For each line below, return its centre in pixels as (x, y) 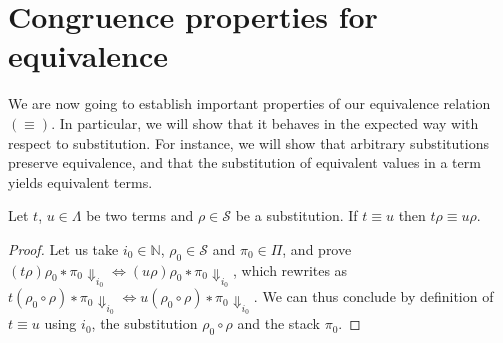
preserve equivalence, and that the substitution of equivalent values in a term (244, 162)
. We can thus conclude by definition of (373, 296)
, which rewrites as (290, 269)
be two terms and (140, 215)
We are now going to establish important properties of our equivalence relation (249, 103)
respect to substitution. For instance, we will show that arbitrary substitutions (248, 142)
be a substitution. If (296, 215)
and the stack (279, 323)
